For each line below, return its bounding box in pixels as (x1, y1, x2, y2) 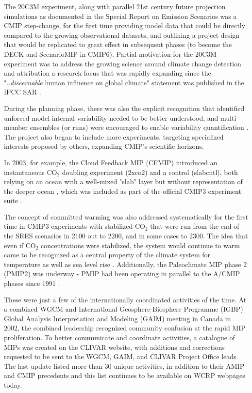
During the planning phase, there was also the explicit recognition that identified (4, 103, 245, 113)
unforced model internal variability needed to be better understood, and (4, 112, 218, 123)
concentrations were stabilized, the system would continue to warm (41, 240, 240, 250)
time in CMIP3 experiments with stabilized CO (4, 221, 145, 231)
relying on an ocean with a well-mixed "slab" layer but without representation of (4, 176, 243, 187)
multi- (220, 112, 238, 123)
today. (4, 379, 22, 390)
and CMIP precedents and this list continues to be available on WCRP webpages (4, 370, 245, 380)
